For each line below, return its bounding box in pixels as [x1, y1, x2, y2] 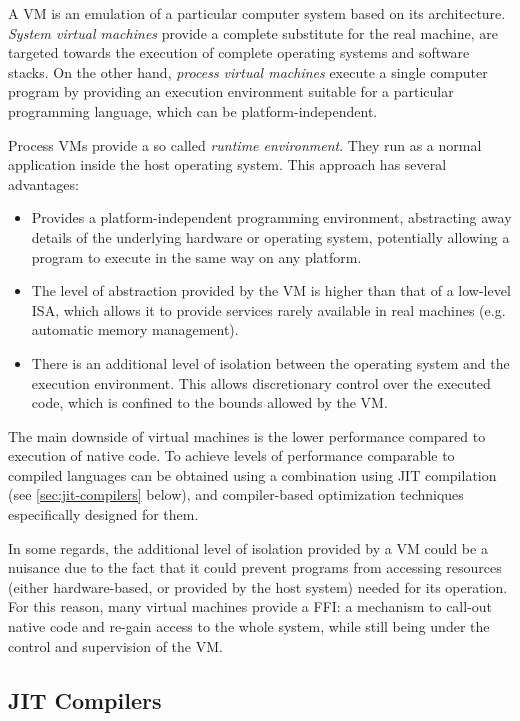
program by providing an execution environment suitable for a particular [8, 81, 454, 102]
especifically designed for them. [8, 504, 199, 525]
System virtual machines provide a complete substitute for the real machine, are [8, 22, 499, 43]
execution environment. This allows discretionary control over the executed [31, 372, 491, 393]
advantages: [8, 173, 79, 194]
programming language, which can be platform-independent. [8, 100, 378, 121]
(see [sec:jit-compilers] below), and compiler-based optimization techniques [8, 484, 464, 505]
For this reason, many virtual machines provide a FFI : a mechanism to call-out [8, 596, 493, 617]
